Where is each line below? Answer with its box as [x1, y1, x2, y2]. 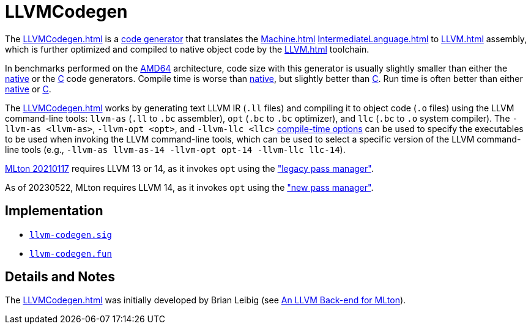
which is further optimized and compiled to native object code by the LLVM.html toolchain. [5, 43, 369, 54]
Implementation [5, 203, 103, 219]
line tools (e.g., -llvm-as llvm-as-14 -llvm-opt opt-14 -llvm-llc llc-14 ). [5, 144, 346, 155]
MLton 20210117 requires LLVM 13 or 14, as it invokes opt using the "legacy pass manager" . [5, 163, 374, 174]
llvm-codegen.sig [29, 229, 112, 240]
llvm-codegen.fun [29, 248, 112, 259]
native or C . [5, 83, 51, 94]
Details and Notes [5, 269, 115, 285]
